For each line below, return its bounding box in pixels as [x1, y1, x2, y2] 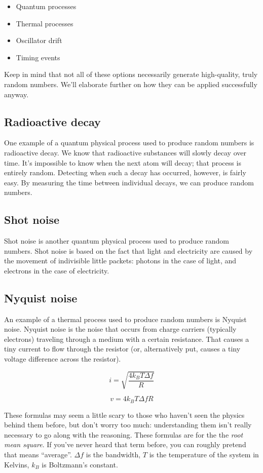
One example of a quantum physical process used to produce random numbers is [4, 137, 254, 148]
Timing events [16, 52, 60, 62]
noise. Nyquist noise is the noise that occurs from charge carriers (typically [4, 324, 237, 334]
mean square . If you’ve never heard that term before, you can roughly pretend [4, 439, 246, 450]
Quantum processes [16, 1, 77, 11]
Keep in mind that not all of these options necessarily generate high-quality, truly [4, 69, 258, 80]
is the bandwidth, [86, 449, 141, 460]
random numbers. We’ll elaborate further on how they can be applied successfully [4, 78, 257, 89]
